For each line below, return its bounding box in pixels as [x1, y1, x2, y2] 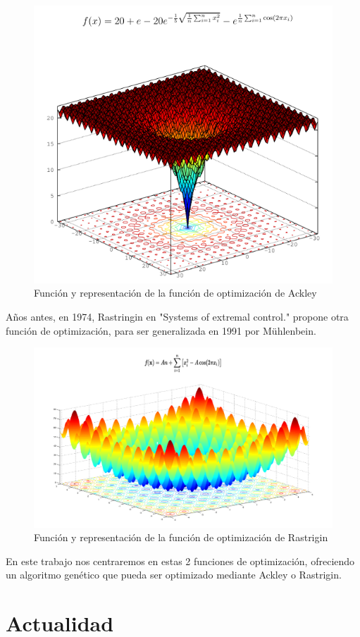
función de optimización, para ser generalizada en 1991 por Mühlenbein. [6, 323, 316, 338]
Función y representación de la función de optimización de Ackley [34, 285, 317, 300]
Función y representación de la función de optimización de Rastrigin [34, 530, 328, 545]
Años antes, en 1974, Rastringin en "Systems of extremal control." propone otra [6, 309, 349, 323]
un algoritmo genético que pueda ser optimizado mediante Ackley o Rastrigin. [6, 567, 342, 582]
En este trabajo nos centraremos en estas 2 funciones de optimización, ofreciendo [6, 553, 355, 568]
